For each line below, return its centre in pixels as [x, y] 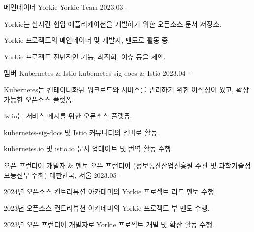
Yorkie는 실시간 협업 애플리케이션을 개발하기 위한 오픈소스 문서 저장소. [113, 23]
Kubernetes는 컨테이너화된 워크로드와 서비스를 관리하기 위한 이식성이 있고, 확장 [127, 89]
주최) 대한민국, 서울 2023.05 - [76, 175]
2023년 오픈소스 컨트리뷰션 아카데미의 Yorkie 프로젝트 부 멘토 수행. [107, 208]
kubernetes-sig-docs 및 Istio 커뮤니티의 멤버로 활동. [81, 132]
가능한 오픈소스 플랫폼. [39, 99]
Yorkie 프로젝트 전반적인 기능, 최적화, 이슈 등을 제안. [85, 56]
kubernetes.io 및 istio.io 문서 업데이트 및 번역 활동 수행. [89, 149]
